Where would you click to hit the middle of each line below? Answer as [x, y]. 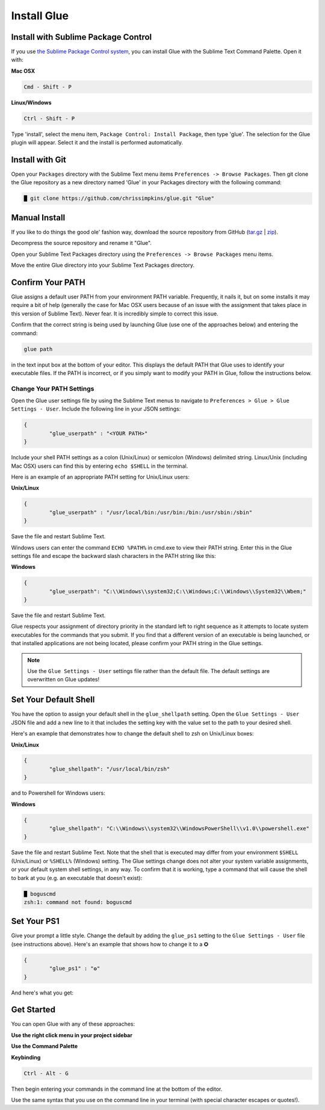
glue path [38, 349]
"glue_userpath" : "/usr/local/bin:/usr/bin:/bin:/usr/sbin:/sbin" [151, 512]
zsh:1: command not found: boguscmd [78, 902]
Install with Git [39, 160]
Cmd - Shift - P [48, 87]
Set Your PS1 [35, 921]
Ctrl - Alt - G [46, 1073]
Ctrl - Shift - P [49, 118]
